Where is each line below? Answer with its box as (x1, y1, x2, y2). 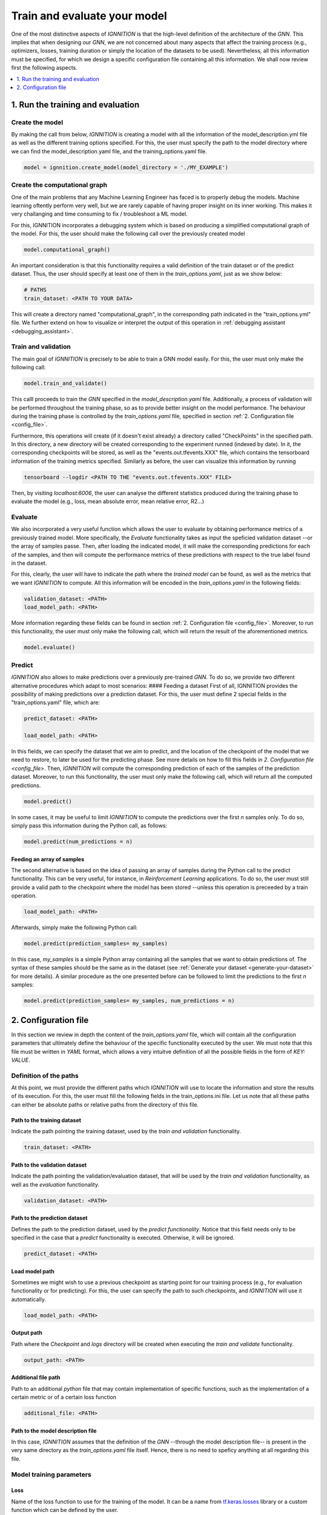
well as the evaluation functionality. (11, 1180, 100, 1188)
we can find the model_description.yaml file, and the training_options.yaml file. (11, 147, 207, 155)
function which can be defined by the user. (11, 1507, 119, 1514)
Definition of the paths (11, 1071, 79, 1080)
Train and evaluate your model (11, 9, 168, 22)
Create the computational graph (11, 181, 107, 189)
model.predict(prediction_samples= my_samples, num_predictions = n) (24, 997, 235, 1004)
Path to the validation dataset (11, 1161, 87, 1168)
